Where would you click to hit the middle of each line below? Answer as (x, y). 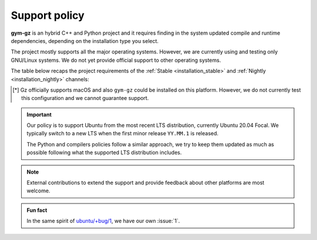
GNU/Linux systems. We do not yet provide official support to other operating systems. (116, 60)
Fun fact (37, 210)
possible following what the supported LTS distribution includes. (104, 152)
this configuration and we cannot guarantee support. (85, 98)
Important (39, 114)
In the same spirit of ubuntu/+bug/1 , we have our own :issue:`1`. (103, 221)
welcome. (38, 191)
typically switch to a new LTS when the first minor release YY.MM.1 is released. (123, 134)
